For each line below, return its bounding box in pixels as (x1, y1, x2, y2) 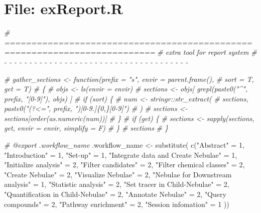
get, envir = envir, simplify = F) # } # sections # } (4, 123, 169, 133)
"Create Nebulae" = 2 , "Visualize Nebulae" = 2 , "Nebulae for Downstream (4, 169, 232, 179)
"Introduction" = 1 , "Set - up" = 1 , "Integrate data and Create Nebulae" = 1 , (4, 149, 237, 160)
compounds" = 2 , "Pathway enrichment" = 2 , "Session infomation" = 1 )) (4, 198, 229, 209)
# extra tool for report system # (157, 47, 257, 57)
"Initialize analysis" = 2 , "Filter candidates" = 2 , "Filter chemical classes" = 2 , (4, 159, 245, 170)
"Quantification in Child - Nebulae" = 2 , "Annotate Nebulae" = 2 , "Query (4, 189, 226, 199)
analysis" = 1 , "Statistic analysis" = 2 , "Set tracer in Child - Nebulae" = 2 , (4, 179, 229, 189)
